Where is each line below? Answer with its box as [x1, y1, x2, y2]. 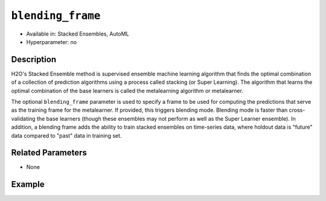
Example [11, 179, 45, 190]
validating [11, 115, 36, 122]
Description [11, 54, 57, 65]
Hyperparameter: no [26, 38, 77, 45]
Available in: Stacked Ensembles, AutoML [26, 30, 129, 37]
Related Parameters [11, 148, 88, 158]
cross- [289, 106, 305, 114]
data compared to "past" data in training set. [11, 132, 122, 139]
